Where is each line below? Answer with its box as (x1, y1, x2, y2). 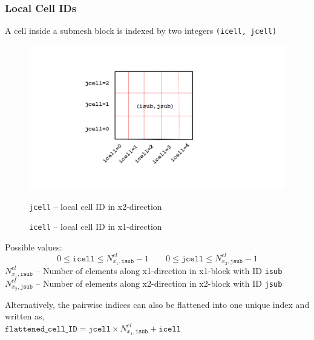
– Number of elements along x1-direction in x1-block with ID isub (36, 264, 283, 276)
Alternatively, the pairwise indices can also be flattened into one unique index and (5, 298, 310, 310)
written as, (5, 310, 45, 322)
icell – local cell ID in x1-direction (29, 220, 162, 233)
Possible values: (5, 240, 62, 253)
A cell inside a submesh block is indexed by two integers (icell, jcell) (5, 24, 277, 37)
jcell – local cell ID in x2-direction (29, 200, 162, 212)
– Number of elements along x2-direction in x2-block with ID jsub (36, 276, 283, 289)
